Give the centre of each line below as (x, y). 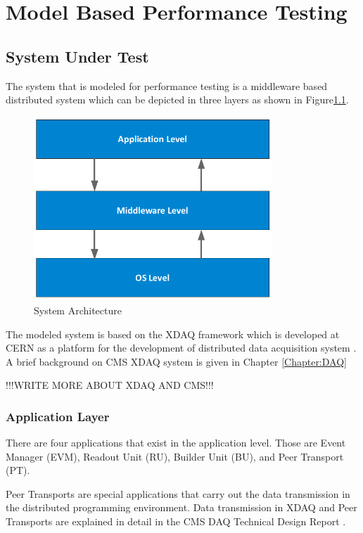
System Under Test (77, 56)
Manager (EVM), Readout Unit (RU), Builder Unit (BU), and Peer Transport (175, 456)
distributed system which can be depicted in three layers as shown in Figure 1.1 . (177, 99)
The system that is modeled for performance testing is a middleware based (167, 85)
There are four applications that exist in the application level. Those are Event (176, 443)
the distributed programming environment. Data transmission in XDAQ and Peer (181, 507)
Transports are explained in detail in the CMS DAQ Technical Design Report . (176, 521)
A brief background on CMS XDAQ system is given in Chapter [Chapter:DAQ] (176, 361)
